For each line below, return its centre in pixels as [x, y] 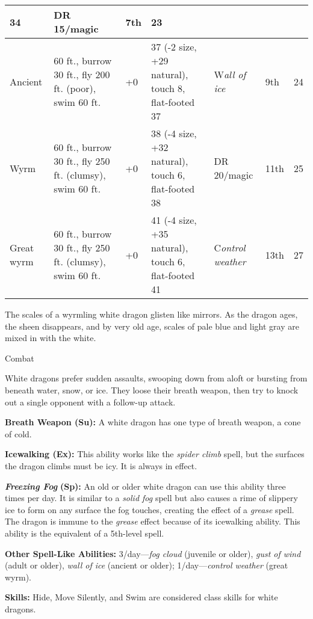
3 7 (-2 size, [174, 47]
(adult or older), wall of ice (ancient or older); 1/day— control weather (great [147, 565]
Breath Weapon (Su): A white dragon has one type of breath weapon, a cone [153, 422]
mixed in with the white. [51, 338]
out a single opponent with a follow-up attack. [90, 402]
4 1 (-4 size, [174, 220]
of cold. [18, 433]
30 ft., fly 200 [82, 74]
